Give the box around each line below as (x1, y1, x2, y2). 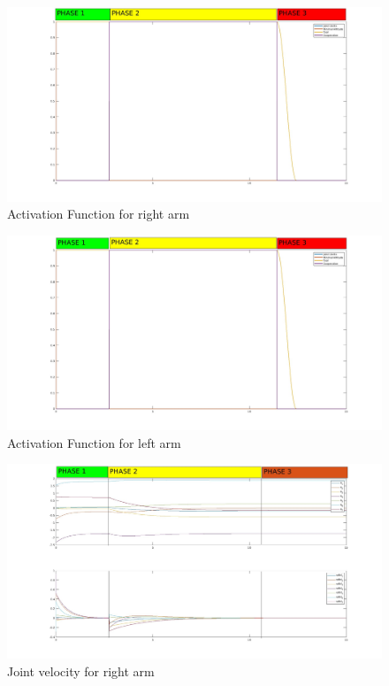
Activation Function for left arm (7, 433, 181, 451)
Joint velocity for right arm (7, 661, 155, 680)
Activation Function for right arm (7, 204, 190, 223)
